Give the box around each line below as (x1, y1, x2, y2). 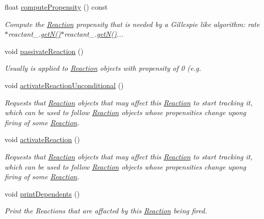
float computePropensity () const (5, 2, 108, 12)
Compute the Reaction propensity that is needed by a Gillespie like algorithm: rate (5, 18, 260, 29)
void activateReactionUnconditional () (5, 79, 124, 90)
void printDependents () (5, 188, 80, 199)
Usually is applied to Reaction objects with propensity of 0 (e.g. (5, 63, 201, 73)
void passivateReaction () (5, 45, 84, 56)
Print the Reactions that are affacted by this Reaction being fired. (5, 205, 207, 216)
